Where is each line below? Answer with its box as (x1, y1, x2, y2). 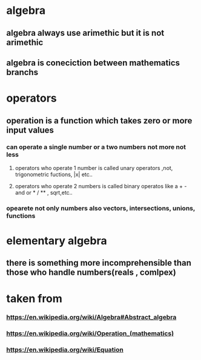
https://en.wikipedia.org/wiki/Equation (6, 345, 124, 354)
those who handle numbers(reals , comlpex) (6, 267, 177, 278)
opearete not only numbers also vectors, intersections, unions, (6, 204, 196, 212)
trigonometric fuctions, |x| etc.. (15, 171, 93, 178)
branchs (6, 67, 38, 77)
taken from (6, 292, 62, 306)
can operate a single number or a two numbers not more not (6, 143, 186, 151)
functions (6, 211, 36, 220)
